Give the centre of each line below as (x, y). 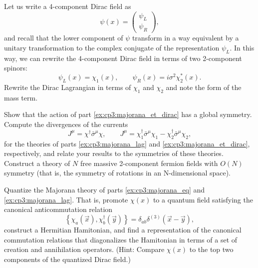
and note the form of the (204, 87)
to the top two (211, 249)
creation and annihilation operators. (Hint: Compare (84, 249)
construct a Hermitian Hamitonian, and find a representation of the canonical (123, 230)
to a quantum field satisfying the (203, 199)
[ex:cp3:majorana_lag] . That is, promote (66, 199)
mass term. (21, 97)
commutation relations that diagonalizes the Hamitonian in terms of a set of (121, 239)
